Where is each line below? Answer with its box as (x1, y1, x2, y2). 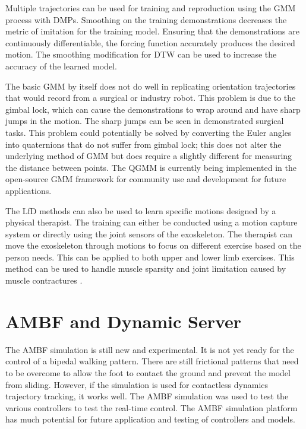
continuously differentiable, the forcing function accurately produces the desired (5, 36, 295, 49)
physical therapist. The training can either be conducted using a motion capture (5, 216, 298, 228)
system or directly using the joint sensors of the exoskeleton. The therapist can (5, 227, 292, 240)
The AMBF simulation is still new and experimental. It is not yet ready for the (5, 343, 294, 355)
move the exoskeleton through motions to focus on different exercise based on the (5, 239, 301, 252)
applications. (5, 184, 52, 196)
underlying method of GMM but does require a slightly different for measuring (5, 150, 292, 162)
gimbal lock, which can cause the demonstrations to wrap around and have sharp (5, 103, 301, 115)
